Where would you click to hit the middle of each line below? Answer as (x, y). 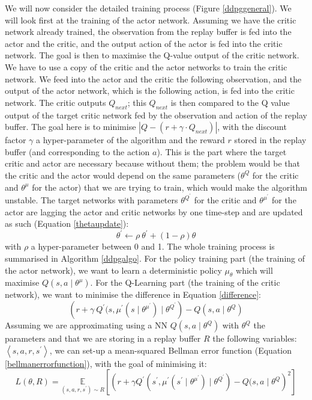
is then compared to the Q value (230, 102)
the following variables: (255, 338)
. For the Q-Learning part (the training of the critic (185, 282)
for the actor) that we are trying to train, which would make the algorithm (169, 187)
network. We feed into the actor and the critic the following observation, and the (153, 78)
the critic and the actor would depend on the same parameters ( (123, 175)
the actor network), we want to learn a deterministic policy (113, 270)
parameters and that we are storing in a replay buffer (103, 338)
